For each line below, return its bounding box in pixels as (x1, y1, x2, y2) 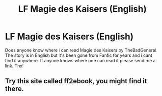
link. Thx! (5, 63, 24, 69)
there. (5, 85, 24, 93)
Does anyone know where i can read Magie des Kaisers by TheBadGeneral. (5, 47, 158, 53)
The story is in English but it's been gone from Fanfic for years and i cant (5, 52, 153, 58)
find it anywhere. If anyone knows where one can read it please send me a (5, 57, 156, 63)
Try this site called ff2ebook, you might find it (5, 77, 147, 85)
